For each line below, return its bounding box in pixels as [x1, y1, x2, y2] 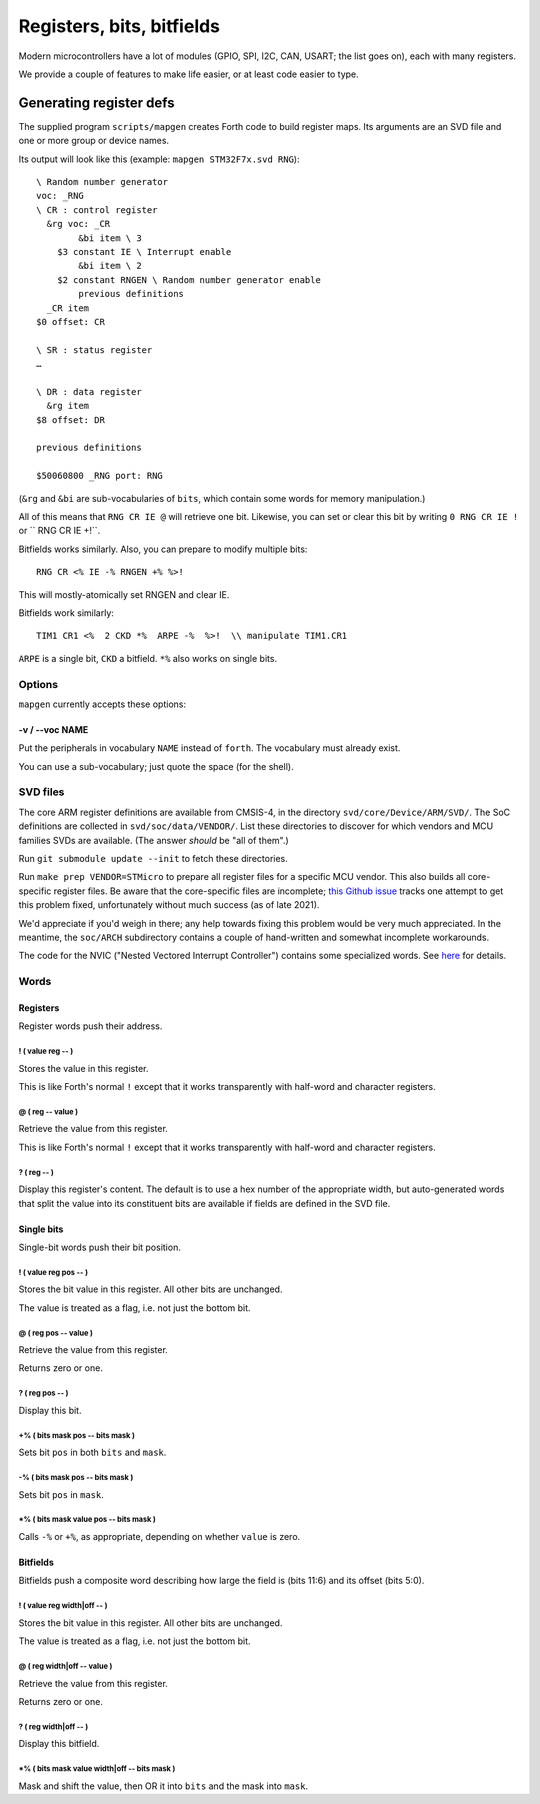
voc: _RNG [36, 190, 84, 202]
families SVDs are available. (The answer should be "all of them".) [18, 834, 289, 846]
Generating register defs [18, 94, 175, 111]
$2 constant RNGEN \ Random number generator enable [56, 274, 322, 285]
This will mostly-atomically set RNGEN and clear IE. [18, 588, 230, 600]
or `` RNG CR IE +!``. [18, 525, 101, 537]
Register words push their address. [18, 1020, 163, 1032]
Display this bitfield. [18, 1738, 100, 1750]
